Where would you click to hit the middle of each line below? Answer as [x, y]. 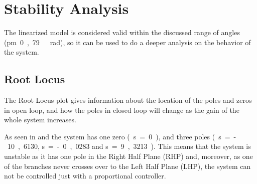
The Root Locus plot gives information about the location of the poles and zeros [128, 100]
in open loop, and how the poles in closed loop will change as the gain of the [122, 110]
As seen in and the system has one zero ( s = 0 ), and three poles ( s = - [120, 136]
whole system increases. [40, 120]
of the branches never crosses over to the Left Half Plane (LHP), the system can [127, 166]
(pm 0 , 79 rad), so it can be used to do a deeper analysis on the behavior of [127, 42]
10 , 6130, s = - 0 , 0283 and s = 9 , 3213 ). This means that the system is [129, 146]
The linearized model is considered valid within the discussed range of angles [122, 32]
